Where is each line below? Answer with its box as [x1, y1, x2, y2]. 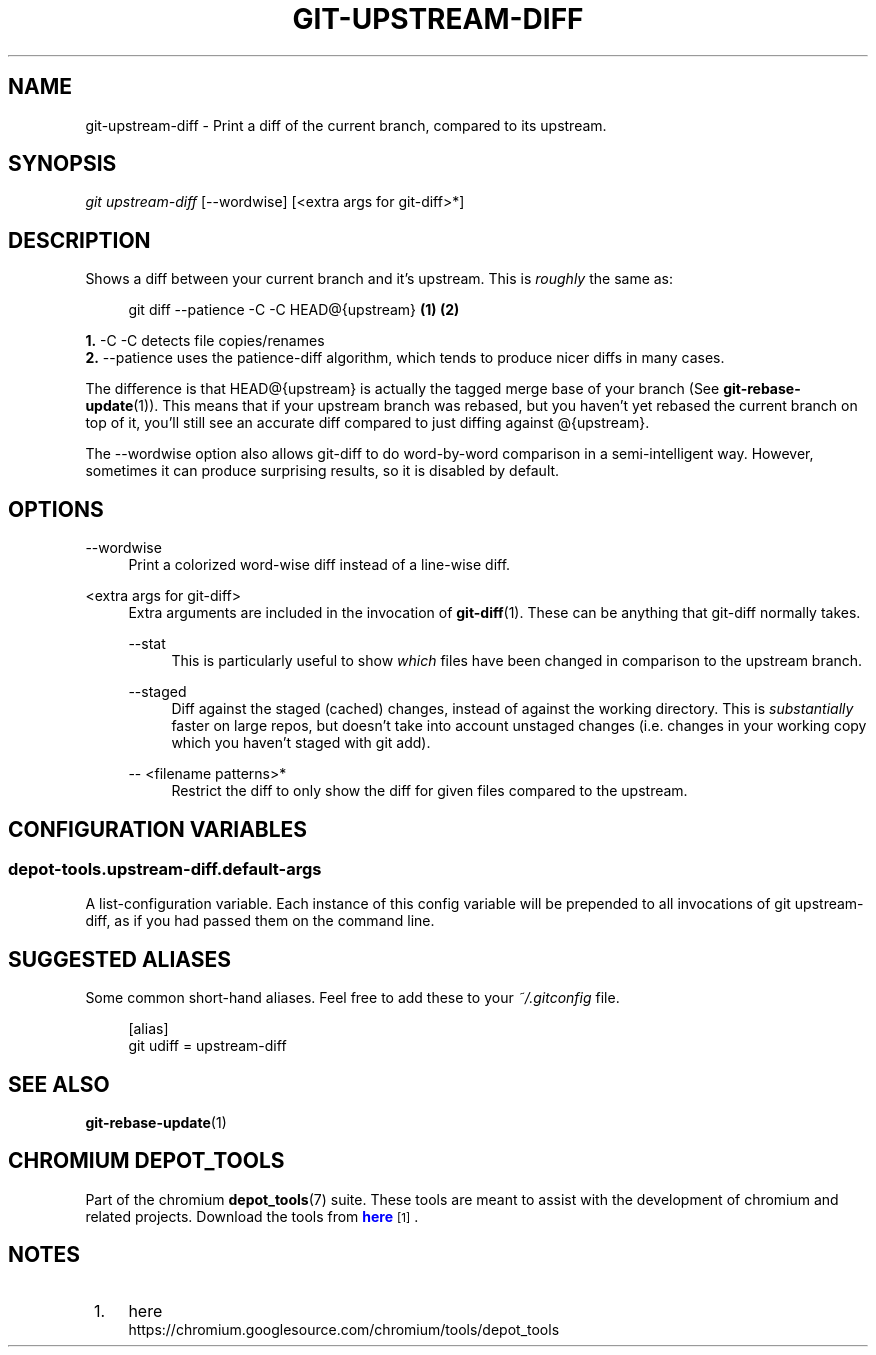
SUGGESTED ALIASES [8, 946, 231, 972]
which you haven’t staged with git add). [171, 734, 431, 752]
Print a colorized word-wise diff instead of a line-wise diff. [128, 556, 511, 574]
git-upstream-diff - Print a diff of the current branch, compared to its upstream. [85, 116, 607, 134]
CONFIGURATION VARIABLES [8, 816, 308, 842]
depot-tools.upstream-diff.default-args [8, 858, 322, 879]
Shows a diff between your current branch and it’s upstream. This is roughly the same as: [85, 270, 674, 288]
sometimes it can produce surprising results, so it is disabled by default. [85, 462, 560, 480]
